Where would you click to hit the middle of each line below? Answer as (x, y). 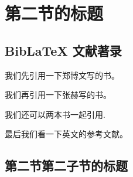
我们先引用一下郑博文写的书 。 (62, 75)
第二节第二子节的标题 (66, 166)
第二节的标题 (54, 13)
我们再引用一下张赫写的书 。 (58, 95)
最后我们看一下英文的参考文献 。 (66, 134)
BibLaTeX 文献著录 (63, 50)
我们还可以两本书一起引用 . (55, 114)
